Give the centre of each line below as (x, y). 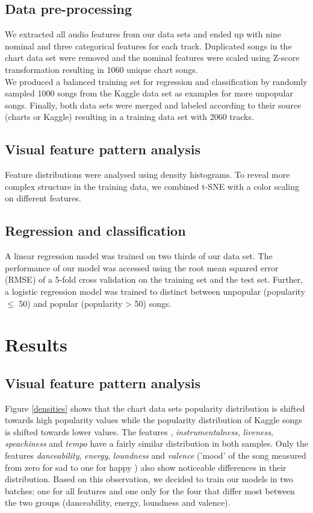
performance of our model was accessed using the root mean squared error (142, 267)
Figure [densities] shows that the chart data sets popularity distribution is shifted (155, 408)
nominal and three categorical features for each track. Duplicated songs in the (148, 46)
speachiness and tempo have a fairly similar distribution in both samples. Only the (156, 443)
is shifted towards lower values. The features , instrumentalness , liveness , (139, 431)
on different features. (43, 198)
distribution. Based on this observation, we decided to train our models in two (149, 479)
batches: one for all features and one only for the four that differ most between (150, 490)
